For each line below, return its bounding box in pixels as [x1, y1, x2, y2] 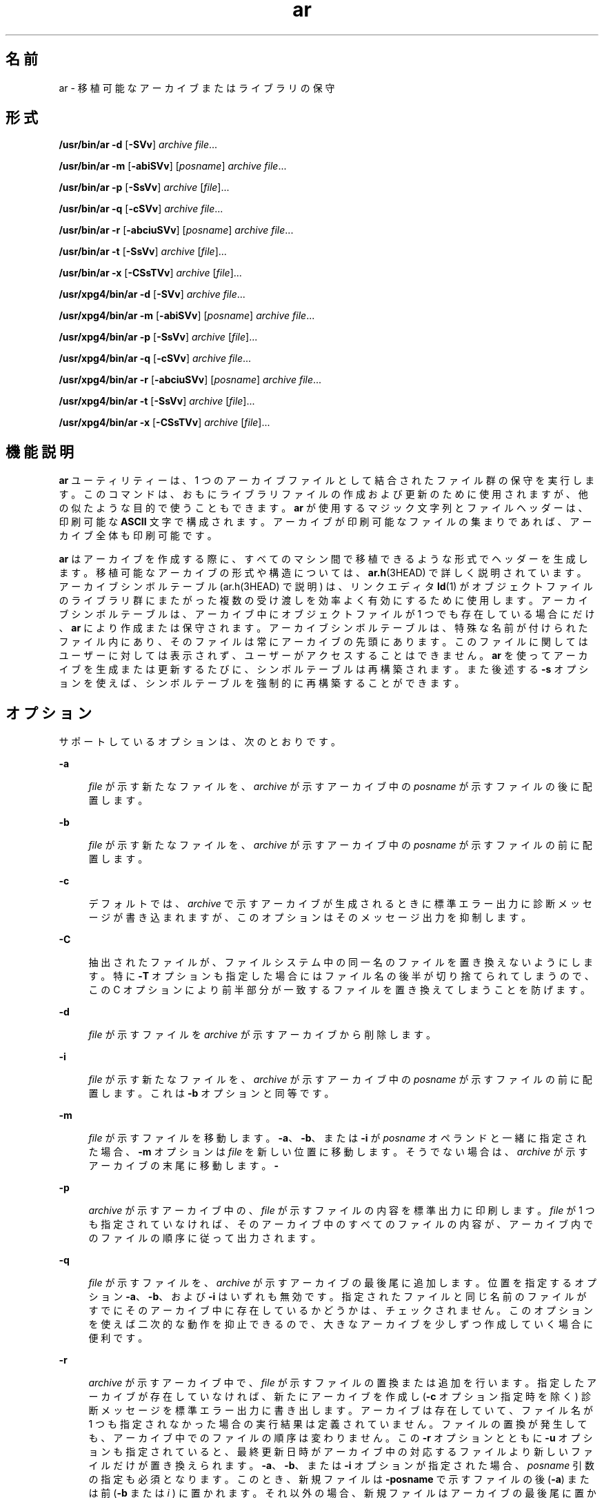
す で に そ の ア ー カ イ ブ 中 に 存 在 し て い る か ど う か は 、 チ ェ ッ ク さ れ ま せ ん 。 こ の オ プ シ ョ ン [88, 1304, 593, 1317]
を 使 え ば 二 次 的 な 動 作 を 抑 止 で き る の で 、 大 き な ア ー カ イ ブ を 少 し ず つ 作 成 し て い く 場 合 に [88, 1318, 593, 1330]
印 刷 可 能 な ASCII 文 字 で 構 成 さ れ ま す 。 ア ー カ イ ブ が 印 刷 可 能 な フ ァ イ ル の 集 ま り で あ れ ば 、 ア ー [59, 516, 592, 528]
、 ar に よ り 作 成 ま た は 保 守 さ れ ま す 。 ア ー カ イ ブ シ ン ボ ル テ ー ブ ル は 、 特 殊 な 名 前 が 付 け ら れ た [59, 622, 588, 634]
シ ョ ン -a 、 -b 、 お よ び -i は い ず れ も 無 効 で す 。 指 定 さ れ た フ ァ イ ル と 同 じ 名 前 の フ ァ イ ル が [88, 1290, 587, 1303]
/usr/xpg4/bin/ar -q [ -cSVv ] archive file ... [59, 352, 252, 365]
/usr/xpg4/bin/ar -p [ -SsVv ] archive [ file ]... [59, 331, 258, 343]
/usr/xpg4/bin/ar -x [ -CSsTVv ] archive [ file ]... [59, 416, 270, 429]
